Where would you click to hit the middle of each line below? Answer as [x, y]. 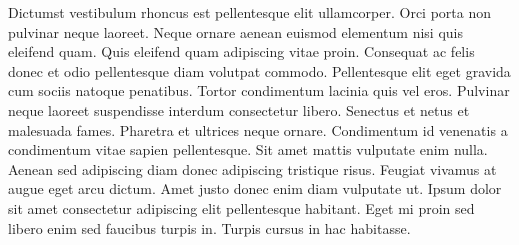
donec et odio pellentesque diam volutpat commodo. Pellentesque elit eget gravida [259, 70]
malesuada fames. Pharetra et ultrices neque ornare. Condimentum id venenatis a [258, 129]
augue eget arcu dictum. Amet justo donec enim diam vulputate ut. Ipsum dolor [255, 188]
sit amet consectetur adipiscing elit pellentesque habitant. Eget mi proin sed [241, 207]
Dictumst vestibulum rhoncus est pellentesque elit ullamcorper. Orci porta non [250, 12]
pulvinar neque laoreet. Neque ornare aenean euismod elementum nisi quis [235, 31]
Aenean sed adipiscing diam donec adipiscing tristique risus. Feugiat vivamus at [252, 168]
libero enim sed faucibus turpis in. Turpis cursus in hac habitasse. [209, 227]
